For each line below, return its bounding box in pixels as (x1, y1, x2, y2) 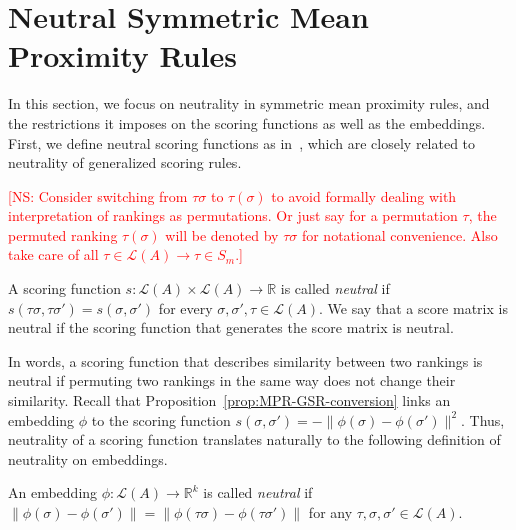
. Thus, (460, 409, 505, 430)
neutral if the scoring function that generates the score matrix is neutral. (8, 317, 454, 338)
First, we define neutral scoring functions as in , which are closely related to (8, 132, 476, 153)
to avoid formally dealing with (271, 185, 457, 206)
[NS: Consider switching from (8, 185, 188, 206)
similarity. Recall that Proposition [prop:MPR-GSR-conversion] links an (8, 390, 451, 411)
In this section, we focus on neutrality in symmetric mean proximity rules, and (8, 93, 490, 114)
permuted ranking (8, 224, 118, 245)
